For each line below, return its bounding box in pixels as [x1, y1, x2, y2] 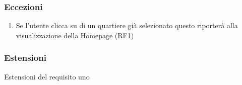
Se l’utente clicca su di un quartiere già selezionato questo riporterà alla [16, 20, 238, 31]
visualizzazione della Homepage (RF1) [16, 30, 134, 40]
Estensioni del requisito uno [4, 71, 90, 81]
